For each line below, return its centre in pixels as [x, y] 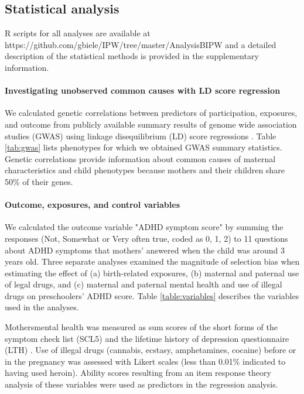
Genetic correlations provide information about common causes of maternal [140, 158]
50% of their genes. [39, 181]
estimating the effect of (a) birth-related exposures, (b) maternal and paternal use [152, 273]
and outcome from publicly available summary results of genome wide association [151, 124]
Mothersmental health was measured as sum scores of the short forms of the [141, 327]
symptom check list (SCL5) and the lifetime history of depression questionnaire [147, 338]
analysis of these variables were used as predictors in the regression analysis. [141, 384]
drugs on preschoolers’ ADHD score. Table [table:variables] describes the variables [152, 295]
